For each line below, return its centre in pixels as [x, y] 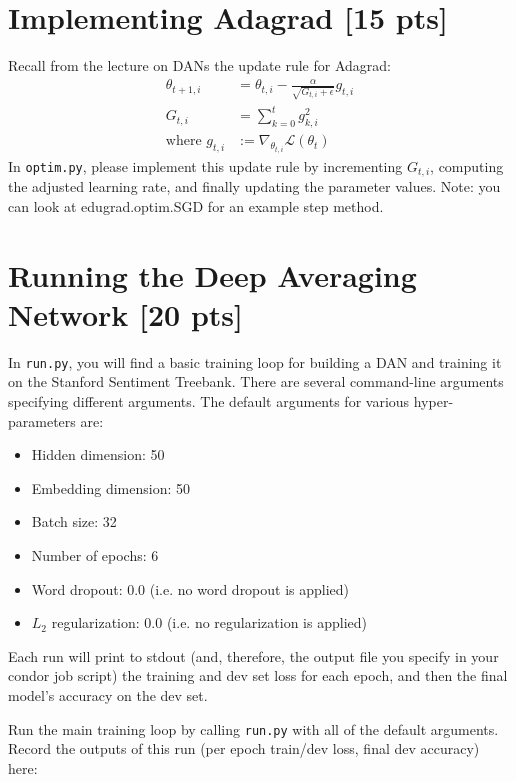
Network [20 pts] [125, 313]
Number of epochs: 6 [95, 554]
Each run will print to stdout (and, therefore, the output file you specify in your [253, 655]
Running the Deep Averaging [212, 274]
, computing [467, 165]
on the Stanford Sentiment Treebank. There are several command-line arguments [256, 381]
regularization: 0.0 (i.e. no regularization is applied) [209, 622]
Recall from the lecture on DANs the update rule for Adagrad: [199, 65]
